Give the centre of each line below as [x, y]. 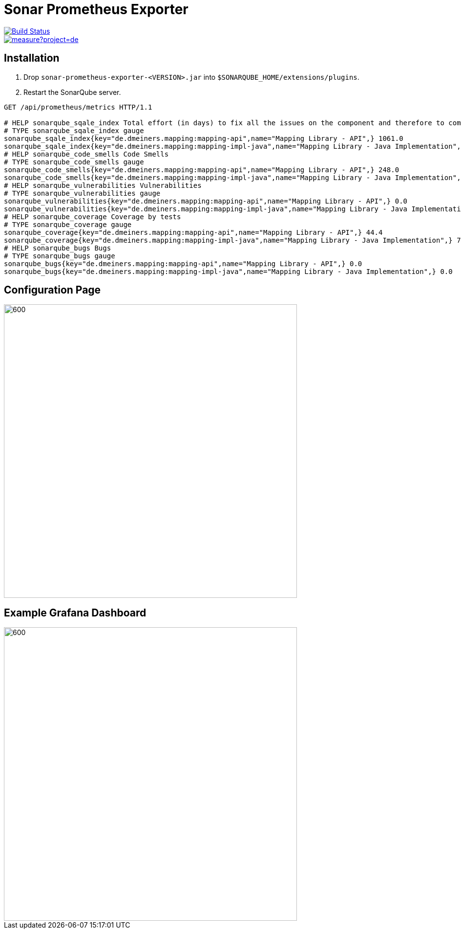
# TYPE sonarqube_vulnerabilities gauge [82, 193]
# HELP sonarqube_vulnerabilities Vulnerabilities [103, 185]
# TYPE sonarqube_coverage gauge [68, 224]
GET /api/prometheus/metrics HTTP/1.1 [78, 107]
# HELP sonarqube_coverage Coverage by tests [93, 216]
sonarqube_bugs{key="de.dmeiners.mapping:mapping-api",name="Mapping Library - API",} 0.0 [183, 263]
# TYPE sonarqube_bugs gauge [60, 256]
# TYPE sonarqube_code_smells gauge [74, 162]
